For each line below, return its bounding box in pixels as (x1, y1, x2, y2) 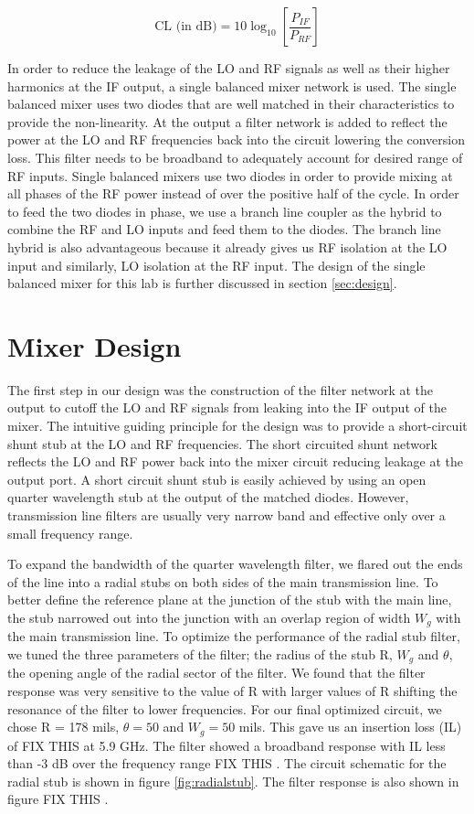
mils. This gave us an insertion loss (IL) (238, 717, 462, 736)
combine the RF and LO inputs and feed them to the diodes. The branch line (7, 220, 441, 239)
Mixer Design (7, 327, 182, 364)
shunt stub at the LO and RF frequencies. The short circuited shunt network (7, 434, 437, 453)
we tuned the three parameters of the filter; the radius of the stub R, (7, 645, 393, 664)
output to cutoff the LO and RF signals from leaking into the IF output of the (7, 398, 447, 417)
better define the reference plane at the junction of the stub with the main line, (7, 590, 452, 609)
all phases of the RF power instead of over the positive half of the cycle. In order (7, 184, 459, 203)
